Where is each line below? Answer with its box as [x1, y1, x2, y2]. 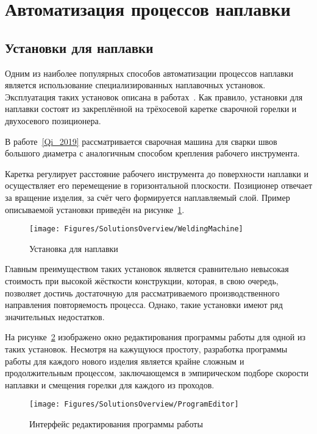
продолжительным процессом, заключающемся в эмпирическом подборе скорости [5, 366, 309, 379]
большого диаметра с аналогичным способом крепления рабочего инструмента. [5, 147, 300, 159]
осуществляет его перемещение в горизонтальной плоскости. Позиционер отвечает [5, 179, 313, 192]
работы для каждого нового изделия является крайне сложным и [5, 354, 244, 367]
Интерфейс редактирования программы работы [29, 417, 203, 430]
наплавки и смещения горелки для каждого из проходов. [5, 378, 215, 391]
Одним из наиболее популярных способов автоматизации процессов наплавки [5, 66, 294, 79]
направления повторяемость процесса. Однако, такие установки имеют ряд [5, 298, 283, 311]
